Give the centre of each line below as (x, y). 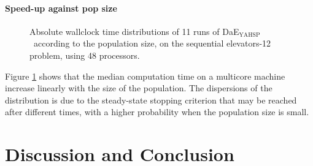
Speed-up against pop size (61, 8)
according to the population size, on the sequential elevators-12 (152, 43)
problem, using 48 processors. (85, 55)
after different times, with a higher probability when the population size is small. (157, 112)
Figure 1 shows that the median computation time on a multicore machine (145, 76)
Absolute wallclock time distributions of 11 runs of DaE (134, 31)
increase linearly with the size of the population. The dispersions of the (139, 88)
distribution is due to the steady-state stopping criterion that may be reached (151, 100)
